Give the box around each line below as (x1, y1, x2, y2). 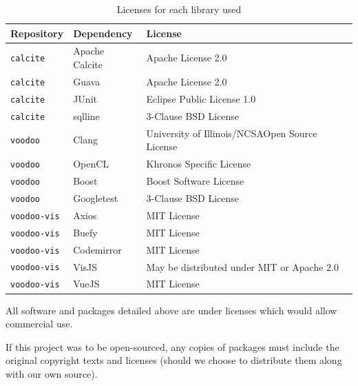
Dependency (73, 26, 133, 40)
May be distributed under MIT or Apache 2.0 (146, 259, 339, 274)
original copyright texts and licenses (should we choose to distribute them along (6, 353, 342, 367)
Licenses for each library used (116, 2, 242, 16)
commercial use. (6, 316, 73, 331)
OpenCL (73, 156, 109, 171)
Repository (10, 26, 64, 40)
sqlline (73, 108, 100, 123)
